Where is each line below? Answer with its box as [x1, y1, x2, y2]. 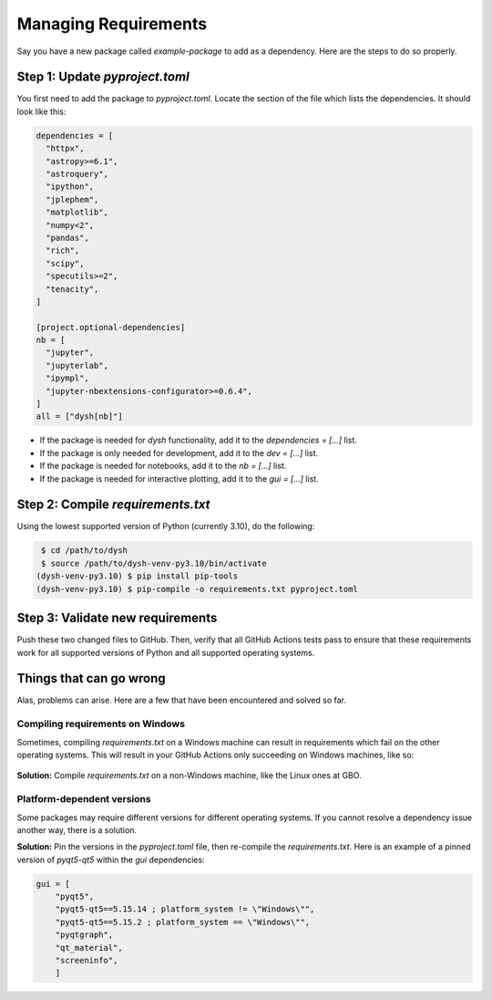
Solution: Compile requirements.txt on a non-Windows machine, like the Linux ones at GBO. [16, 770, 362, 781]
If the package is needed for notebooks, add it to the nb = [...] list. [39, 461, 287, 472]
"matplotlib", [46, 207, 109, 218]
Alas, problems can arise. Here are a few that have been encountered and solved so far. [16, 694, 346, 706]
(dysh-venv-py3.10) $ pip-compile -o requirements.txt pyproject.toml [36, 584, 359, 594]
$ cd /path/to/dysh [41, 546, 128, 556]
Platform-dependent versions [16, 793, 151, 806]
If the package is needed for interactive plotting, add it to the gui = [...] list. [39, 473, 319, 484]
